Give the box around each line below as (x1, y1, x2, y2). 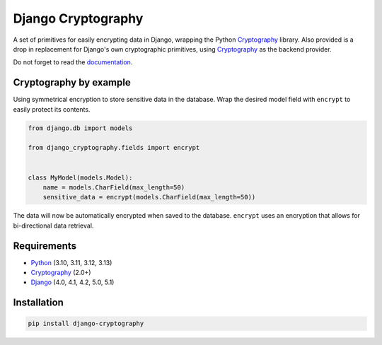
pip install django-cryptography (28, 320, 144, 328)
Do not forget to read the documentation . (13, 58, 133, 66)
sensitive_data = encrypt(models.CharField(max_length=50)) (42, 193, 256, 201)
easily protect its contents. (13, 105, 91, 113)
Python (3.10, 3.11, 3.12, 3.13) (30, 258, 112, 267)
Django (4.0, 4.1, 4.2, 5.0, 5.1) (30, 278, 115, 286)
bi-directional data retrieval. (13, 221, 94, 230)
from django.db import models (28, 124, 133, 132)
